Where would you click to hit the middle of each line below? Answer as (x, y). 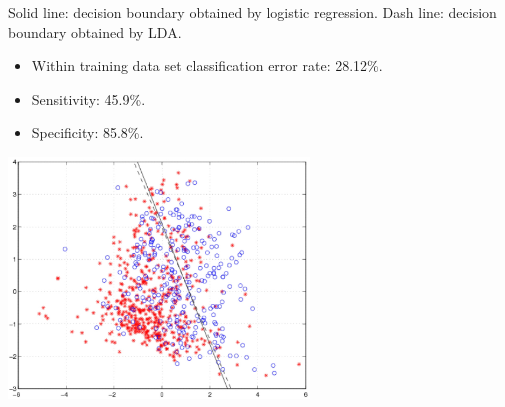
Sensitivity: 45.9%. (88, 98)
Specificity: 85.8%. (87, 132)
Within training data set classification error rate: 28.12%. (207, 65)
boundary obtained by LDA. (95, 31)
